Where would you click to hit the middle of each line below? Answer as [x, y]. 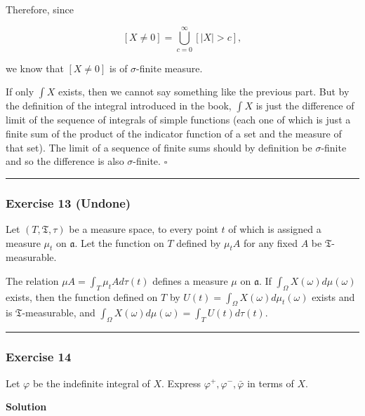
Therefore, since [40, 9]
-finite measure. [170, 68]
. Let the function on [119, 242]
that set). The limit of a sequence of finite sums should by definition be [159, 147]
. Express [181, 383]
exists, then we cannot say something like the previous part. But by [204, 92]
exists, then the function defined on [82, 296]
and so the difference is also [65, 161]
